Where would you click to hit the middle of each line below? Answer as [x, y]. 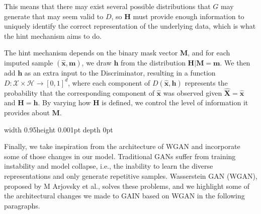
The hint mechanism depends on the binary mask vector [91, 53]
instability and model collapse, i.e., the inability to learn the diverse [109, 166]
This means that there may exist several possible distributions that [107, 6]
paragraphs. [22, 205]
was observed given [193, 92]
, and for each [209, 53]
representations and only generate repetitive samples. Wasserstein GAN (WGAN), [131, 175]
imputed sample [29, 62]
